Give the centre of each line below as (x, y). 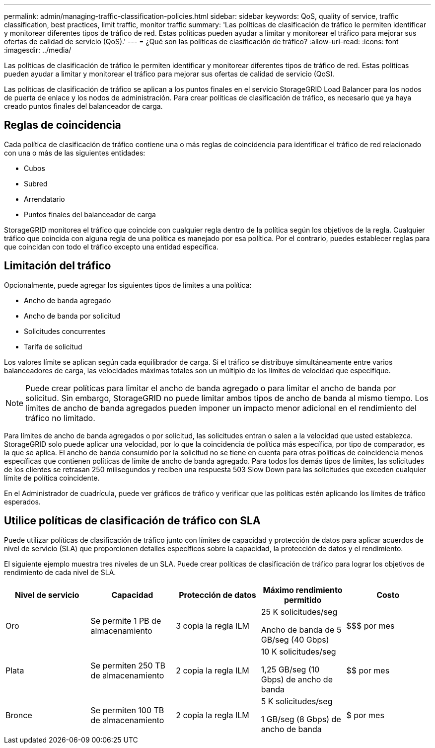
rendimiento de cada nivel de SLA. (60, 572)
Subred (36, 183)
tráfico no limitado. (60, 418)
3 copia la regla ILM (213, 625)
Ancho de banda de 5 (301, 629)
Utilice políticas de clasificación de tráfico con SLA (132, 521)
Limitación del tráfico (58, 266)
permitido (303, 600)
